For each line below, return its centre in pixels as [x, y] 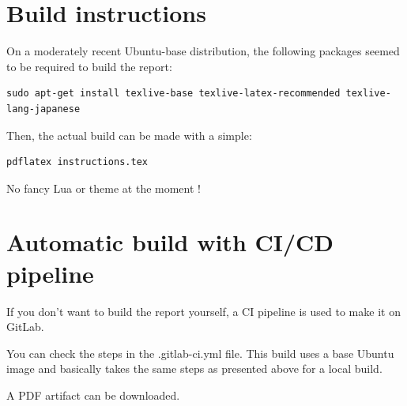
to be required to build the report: [89, 66]
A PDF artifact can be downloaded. [93, 395]
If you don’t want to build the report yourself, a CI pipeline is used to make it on [203, 311]
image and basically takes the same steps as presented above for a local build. [194, 368]
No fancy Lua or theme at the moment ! [104, 188]
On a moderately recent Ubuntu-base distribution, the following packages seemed [203, 51]
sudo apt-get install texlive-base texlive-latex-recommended [173, 94]
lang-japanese [43, 109]
